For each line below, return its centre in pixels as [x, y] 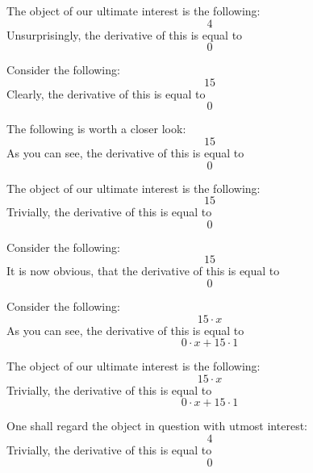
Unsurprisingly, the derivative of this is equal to [125, 34]
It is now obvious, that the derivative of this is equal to [143, 271]
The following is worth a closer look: [96, 129]
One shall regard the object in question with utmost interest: [157, 426]
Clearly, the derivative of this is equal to [106, 93]
